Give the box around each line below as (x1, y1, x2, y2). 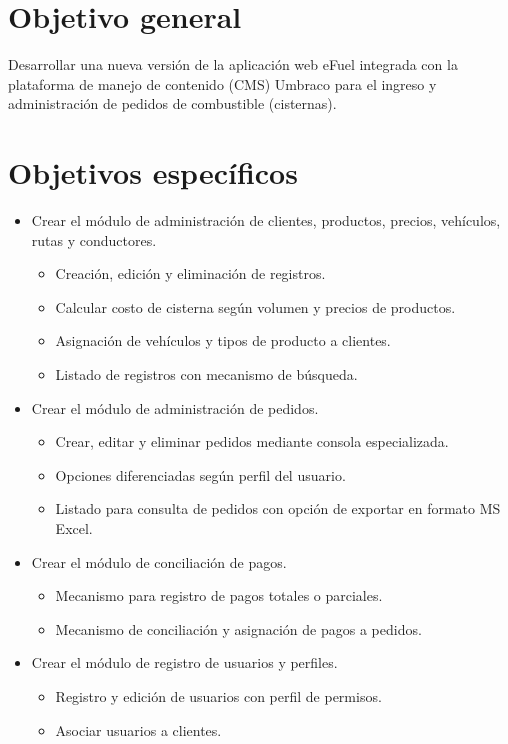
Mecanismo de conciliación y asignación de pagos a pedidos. (55, 618, 422, 639)
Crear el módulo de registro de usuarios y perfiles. (31, 652, 338, 673)
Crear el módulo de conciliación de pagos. (31, 551, 287, 572)
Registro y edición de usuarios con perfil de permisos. (55, 685, 382, 706)
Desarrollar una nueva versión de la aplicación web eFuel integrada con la (8, 54, 458, 75)
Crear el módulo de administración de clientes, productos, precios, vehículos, (31, 210, 501, 231)
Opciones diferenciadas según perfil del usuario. (55, 464, 346, 485)
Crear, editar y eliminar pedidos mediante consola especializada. (55, 431, 449, 452)
